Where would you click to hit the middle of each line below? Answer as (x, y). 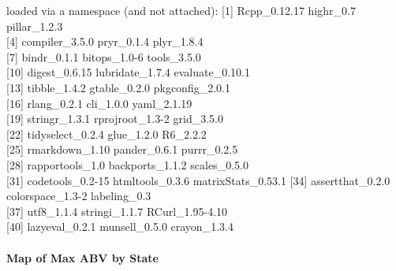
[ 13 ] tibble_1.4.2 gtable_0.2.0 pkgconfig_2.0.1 (118, 87)
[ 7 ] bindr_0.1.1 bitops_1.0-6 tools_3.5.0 (104, 56)
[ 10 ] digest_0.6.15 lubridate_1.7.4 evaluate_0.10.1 (128, 72)
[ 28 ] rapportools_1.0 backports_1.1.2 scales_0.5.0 (127, 164)
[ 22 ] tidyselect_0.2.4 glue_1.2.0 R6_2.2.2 (106, 134)
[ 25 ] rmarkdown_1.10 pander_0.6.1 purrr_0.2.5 (122, 149)
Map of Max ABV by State (82, 257)
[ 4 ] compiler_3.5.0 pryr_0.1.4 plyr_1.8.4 (105, 41)
